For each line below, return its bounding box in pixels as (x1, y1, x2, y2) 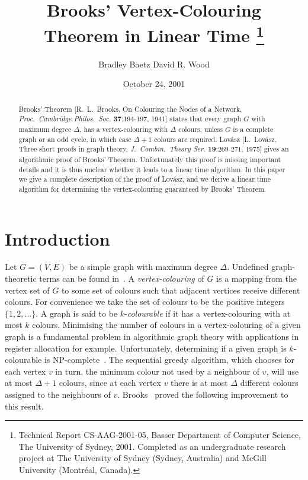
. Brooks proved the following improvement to (117, 388, 288, 400)
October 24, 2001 (123, 78, 185, 90)
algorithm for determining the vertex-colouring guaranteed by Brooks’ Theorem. (18, 183, 267, 194)
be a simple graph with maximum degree (69, 260, 217, 273)
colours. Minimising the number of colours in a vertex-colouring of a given (32, 318, 301, 331)
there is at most (171, 376, 228, 389)
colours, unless (178, 124, 223, 134)
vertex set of (5, 284, 50, 296)
